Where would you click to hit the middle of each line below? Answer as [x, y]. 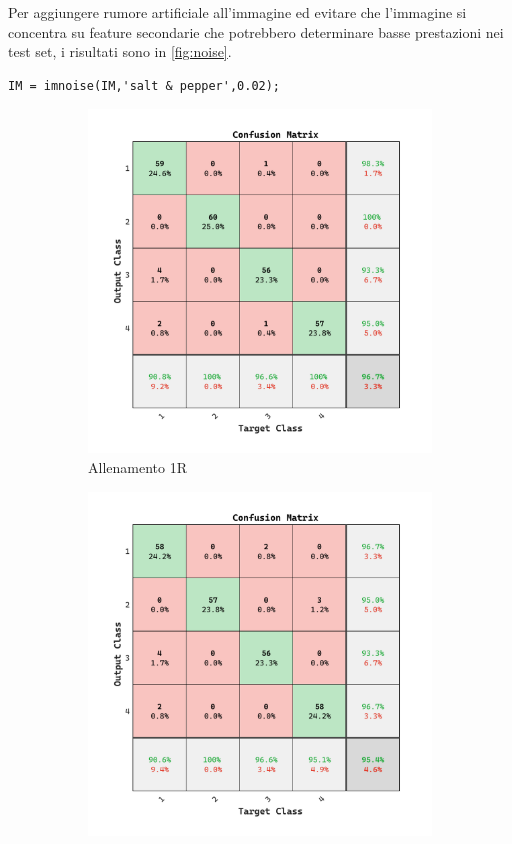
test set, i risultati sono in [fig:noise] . [120, 51]
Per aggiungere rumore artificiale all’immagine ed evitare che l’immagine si [237, 12]
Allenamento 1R [137, 466]
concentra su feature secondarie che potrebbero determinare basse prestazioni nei [256, 31]
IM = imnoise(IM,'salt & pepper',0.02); [144, 85]
